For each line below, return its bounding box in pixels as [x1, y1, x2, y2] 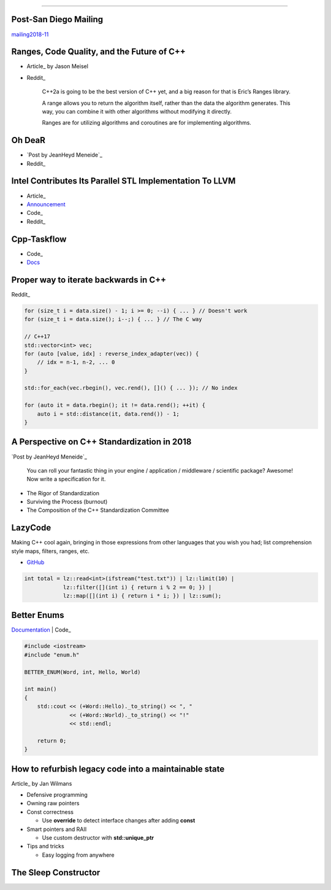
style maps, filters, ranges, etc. [11, 547, 90, 555]
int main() [24, 686, 57, 693]
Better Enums [11, 610, 64, 621]
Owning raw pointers [26, 800, 80, 807]
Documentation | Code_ [11, 626, 71, 633]
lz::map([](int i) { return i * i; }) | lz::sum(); [63, 592, 222, 599]
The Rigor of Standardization [26, 489, 99, 497]
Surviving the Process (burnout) [26, 498, 108, 506]
